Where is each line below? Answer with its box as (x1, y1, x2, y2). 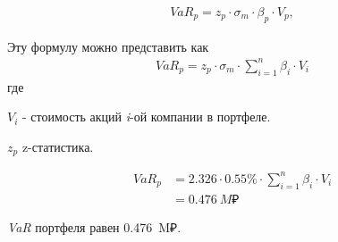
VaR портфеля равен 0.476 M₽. (7, 217, 182, 236)
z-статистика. (21, 137, 94, 155)
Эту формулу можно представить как (7, 37, 209, 55)
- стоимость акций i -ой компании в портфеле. (22, 107, 271, 126)
